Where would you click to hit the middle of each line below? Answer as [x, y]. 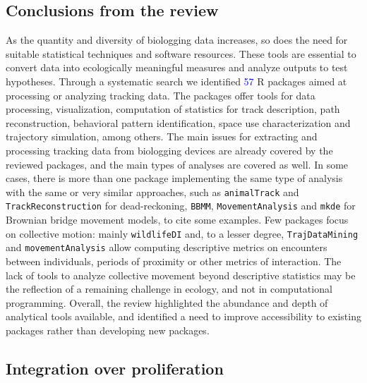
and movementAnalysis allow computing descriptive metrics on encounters [167, 247]
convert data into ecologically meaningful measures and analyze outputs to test [177, 67]
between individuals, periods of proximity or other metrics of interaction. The [174, 261]
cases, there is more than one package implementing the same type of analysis [174, 178]
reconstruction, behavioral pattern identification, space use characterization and [178, 122]
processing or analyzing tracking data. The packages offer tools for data [161, 95]
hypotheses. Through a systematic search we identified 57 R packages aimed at [176, 81]
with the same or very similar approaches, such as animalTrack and [152, 191]
